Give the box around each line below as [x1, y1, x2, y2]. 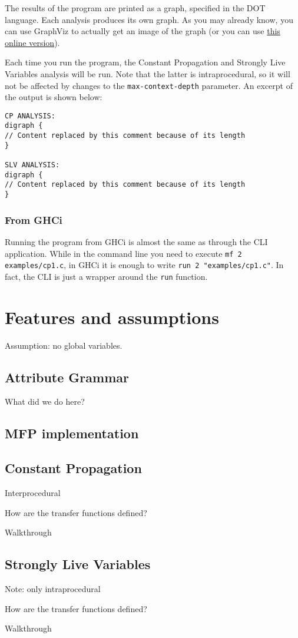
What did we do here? [5, 395, 85, 408]
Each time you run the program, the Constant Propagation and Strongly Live [5, 56, 286, 68]
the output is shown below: [5, 91, 102, 103]
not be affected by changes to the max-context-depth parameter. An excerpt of [5, 79, 293, 91]
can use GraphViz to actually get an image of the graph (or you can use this [5, 25, 280, 37]
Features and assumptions [5, 305, 219, 329]
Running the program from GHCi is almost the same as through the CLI [5, 235, 268, 247]
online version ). [5, 36, 60, 48]
